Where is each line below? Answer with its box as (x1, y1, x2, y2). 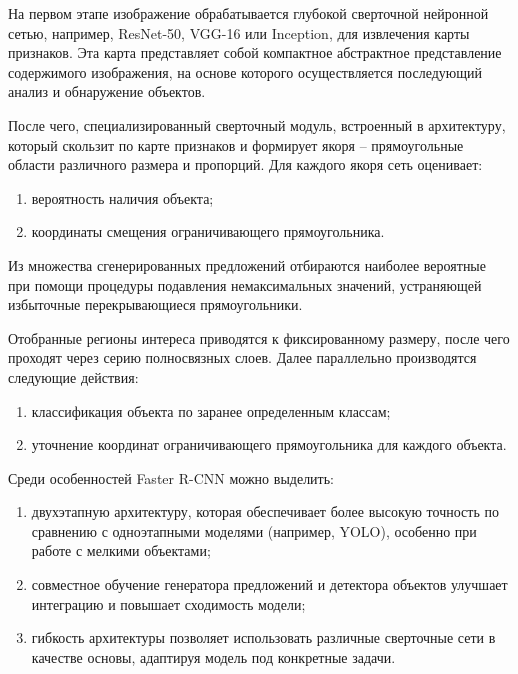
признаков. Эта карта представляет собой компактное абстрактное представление (8, 42, 502, 63)
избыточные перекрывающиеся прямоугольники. (8, 294, 303, 315)
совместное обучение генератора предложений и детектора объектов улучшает (31, 574, 508, 595)
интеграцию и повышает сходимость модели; (31, 593, 306, 614)
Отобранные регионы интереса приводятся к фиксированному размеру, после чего (8, 327, 510, 348)
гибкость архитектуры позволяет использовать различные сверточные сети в (31, 627, 496, 648)
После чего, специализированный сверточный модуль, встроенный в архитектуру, (8, 114, 506, 135)
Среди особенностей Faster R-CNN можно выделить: (8, 467, 335, 488)
